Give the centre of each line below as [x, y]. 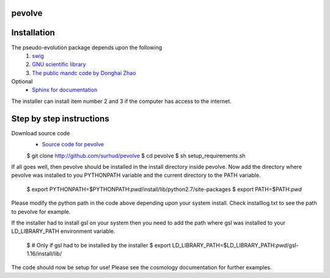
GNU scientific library [59, 65]
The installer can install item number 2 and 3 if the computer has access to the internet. [121, 101]
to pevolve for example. [41, 212]
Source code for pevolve [73, 144]
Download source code [41, 133]
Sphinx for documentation [65, 90]
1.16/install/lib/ [44, 254]
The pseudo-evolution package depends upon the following [86, 47]
